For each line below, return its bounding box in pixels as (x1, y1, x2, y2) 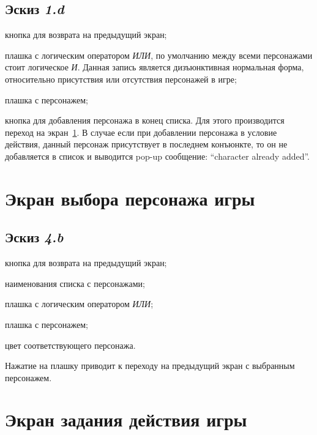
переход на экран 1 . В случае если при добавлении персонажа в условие (5, 125, 277, 138)
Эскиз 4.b (5, 228, 64, 247)
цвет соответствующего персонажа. (5, 338, 136, 351)
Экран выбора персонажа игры (5, 185, 255, 210)
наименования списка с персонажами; (5, 277, 145, 289)
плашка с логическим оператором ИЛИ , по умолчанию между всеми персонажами (5, 48, 313, 61)
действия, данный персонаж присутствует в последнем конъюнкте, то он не (5, 138, 288, 151)
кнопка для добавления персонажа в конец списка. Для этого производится (5, 114, 285, 127)
